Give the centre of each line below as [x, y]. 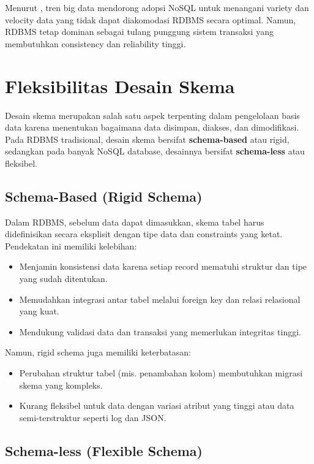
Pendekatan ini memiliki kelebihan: [71, 245]
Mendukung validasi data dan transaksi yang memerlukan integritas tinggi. [160, 331]
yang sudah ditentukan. [63, 279]
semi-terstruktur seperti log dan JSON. [93, 417]
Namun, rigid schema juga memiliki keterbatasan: [98, 352]
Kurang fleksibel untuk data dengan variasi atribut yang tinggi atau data [157, 405]
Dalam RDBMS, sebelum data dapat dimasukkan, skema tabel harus [135, 222]
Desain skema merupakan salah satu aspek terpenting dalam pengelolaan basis [152, 115]
